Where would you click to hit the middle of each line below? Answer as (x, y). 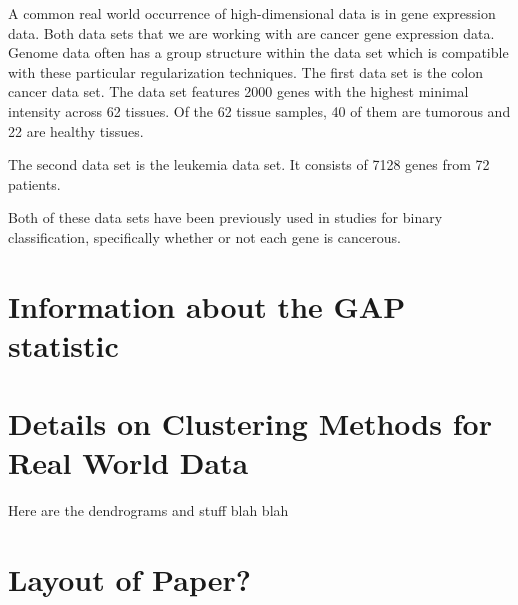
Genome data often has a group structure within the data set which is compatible (258, 52)
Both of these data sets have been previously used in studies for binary (225, 217)
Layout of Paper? (129, 579)
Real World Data (128, 462)
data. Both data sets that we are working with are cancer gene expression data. (251, 32)
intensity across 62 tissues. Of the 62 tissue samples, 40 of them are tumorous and (259, 110)
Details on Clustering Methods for (250, 423)
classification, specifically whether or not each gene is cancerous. (204, 236)
